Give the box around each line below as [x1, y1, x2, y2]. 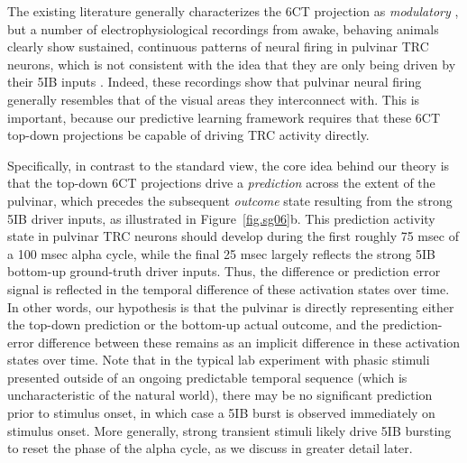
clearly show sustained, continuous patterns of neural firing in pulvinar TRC [7, 37, 429, 56]
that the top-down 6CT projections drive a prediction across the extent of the [7, 173, 435, 192]
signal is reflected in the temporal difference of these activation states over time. [7, 279, 450, 298]
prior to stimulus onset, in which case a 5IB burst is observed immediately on [7, 403, 435, 422]
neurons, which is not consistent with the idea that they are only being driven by [7, 54, 456, 73]
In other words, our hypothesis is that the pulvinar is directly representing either [7, 297, 454, 316]
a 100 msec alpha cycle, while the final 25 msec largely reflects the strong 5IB [7, 244, 435, 263]
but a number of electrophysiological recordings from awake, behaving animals [7, 19, 439, 38]
